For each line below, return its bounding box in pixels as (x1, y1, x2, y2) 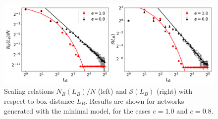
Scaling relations (4, 86, 54, 96)
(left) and (98, 86, 127, 96)
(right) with (157, 86, 193, 96)
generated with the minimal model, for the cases (4, 105, 151, 116)
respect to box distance (4, 95, 74, 106)
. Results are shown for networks (85, 95, 184, 106)
